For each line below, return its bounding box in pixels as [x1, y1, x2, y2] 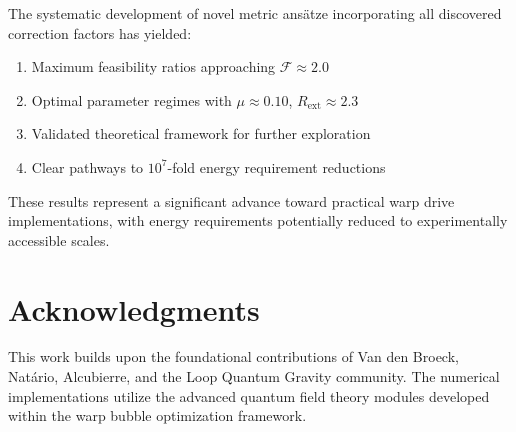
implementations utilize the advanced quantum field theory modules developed [8, 385, 490, 406]
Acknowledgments [8, 288, 260, 329]
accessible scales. [8, 229, 110, 250]
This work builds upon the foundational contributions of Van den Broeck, [8, 346, 459, 367]
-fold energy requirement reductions [167, 156, 386, 177]
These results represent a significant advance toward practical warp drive [8, 190, 455, 211]
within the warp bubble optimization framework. [8, 405, 307, 426]
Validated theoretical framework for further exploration [31, 123, 371, 144]
